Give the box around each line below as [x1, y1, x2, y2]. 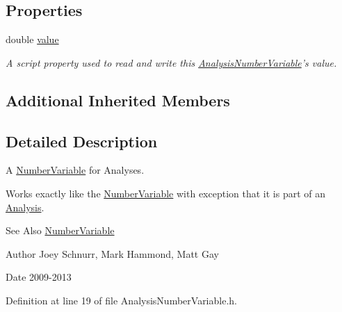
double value [6, 32, 59, 47]
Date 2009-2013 [6, 270, 72, 284]
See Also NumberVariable [6, 223, 115, 238]
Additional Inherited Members [6, 89, 230, 110]
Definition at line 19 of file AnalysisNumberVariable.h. [6, 293, 237, 307]
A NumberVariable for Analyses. [6, 163, 145, 177]
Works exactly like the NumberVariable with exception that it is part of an [6, 186, 326, 200]
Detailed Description [6, 130, 158, 151]
